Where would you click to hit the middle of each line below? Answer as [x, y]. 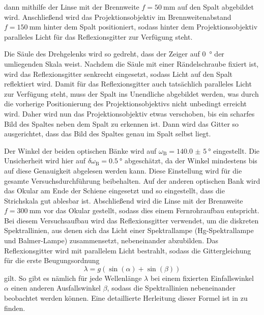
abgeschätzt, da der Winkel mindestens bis [191, 161]
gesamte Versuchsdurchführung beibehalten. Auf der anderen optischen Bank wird [132, 180]
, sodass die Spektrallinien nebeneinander [171, 288]
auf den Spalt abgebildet [216, 7]
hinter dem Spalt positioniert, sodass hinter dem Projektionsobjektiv [151, 27]
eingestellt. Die [237, 150]
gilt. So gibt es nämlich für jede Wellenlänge [73, 278]
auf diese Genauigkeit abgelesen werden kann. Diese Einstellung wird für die [123, 170]
